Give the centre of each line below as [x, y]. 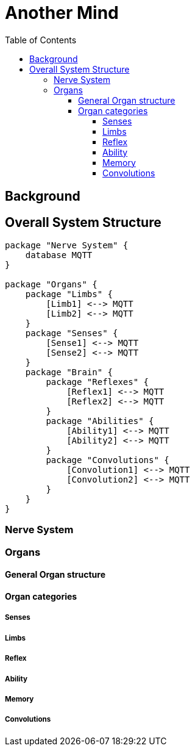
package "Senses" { [72, 333]
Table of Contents [41, 40]
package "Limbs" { [69, 294]
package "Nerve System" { [67, 246]
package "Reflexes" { [97, 382]
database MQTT [59, 255]
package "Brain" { [69, 372]
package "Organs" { [51, 285]
